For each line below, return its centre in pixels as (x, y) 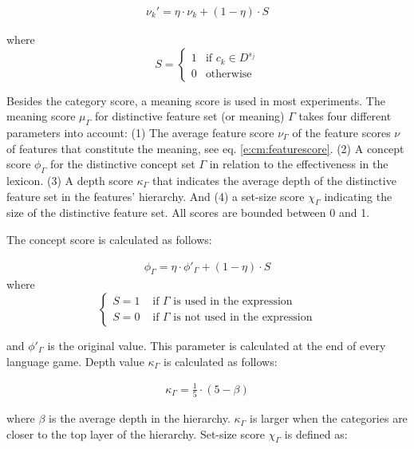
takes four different (345, 116)
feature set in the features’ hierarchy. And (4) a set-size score (156, 196)
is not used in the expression (243, 317)
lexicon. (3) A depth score (70, 180)
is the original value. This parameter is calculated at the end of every (217, 345)
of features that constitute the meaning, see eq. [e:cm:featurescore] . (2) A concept (205, 148)
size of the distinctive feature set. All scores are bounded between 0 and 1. (188, 213)
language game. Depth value (75, 361)
